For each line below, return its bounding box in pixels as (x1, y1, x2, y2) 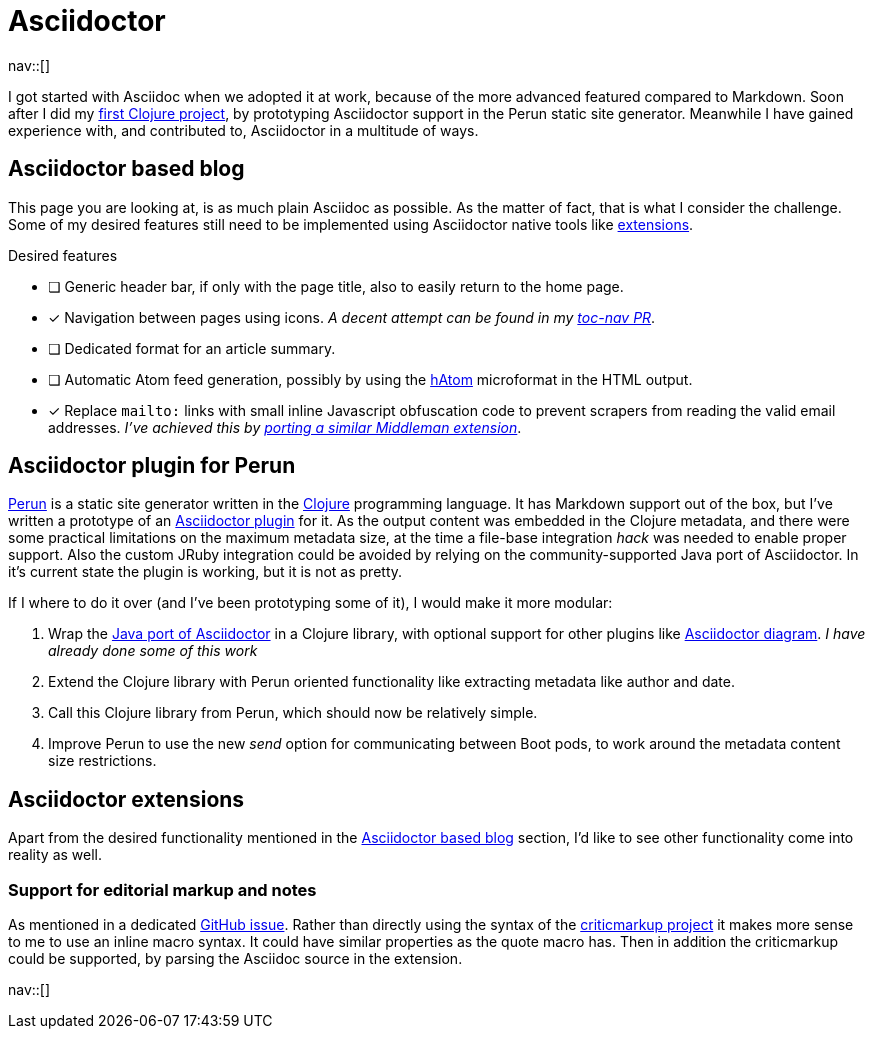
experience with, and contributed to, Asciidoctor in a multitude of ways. (8, 121, 479, 139)
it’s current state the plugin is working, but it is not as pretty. (8, 563, 403, 581)
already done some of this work (48, 642, 258, 660)
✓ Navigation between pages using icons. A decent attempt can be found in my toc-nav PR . (48, 308, 656, 326)
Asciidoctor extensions (8, 786, 245, 812)
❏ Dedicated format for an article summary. (48, 339, 336, 357)
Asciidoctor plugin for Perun (8, 453, 296, 479)
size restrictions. (48, 752, 157, 770)
